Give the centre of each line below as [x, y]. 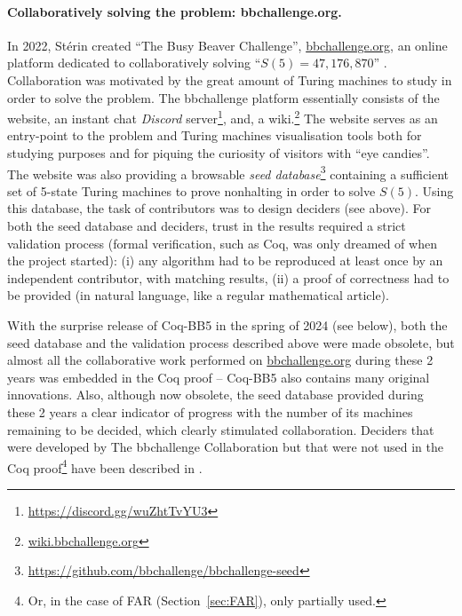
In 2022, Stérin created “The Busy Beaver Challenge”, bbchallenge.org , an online [227, 45]
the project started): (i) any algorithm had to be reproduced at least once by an [225, 261]
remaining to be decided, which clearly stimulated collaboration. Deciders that [221, 429]
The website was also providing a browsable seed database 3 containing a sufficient [228, 172]
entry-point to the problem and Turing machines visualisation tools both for [215, 135]
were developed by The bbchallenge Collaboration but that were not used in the [225, 447]
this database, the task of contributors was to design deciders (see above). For [219, 208]
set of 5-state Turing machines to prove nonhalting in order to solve [191, 190]
